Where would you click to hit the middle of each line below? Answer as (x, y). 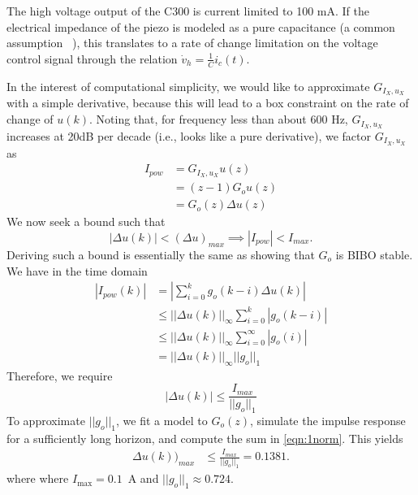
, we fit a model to (162, 420)
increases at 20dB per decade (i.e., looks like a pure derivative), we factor (189, 135)
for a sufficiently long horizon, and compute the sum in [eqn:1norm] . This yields (205, 438)
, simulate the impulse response (328, 420)
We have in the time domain (77, 270)
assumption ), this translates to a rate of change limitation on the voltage (192, 43)
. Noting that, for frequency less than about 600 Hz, (219, 119)
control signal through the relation (92, 58)
